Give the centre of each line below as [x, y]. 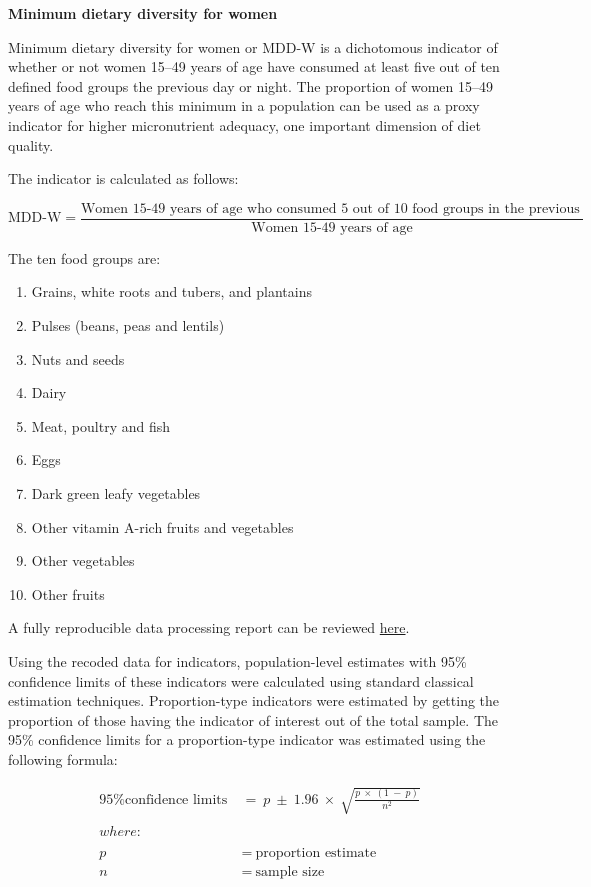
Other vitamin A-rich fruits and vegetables [162, 526]
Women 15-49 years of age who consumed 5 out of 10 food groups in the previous [330, 208]
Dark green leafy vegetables [116, 492]
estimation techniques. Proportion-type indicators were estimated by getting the [254, 700]
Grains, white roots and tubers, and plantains [171, 291]
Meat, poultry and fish [101, 425]
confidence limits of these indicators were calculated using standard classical [241, 680]
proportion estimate [316, 853]
